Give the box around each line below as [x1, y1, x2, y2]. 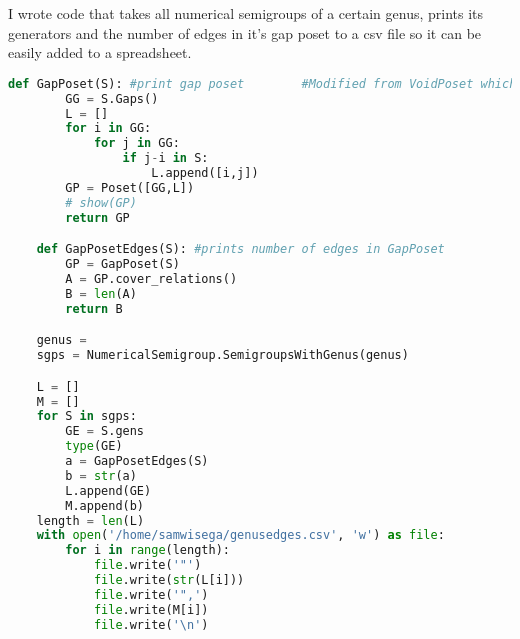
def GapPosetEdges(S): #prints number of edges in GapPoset [36, 242, 445, 257]
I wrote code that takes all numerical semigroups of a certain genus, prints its [8, 3, 484, 23]
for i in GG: [65, 121, 152, 136]
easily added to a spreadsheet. [8, 42, 192, 63]
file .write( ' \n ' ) [93, 617, 209, 632]
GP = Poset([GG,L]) [65, 180, 195, 195]
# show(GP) [65, 195, 137, 210]
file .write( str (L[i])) [93, 573, 245, 587]
